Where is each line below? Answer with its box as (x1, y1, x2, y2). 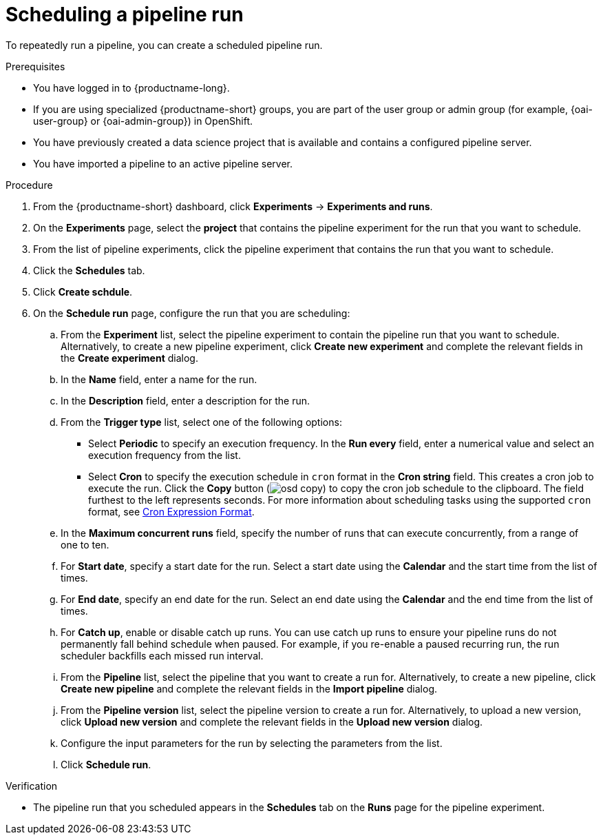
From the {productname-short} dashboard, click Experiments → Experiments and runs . (33, 200, 433, 212)
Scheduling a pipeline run (6, 3, 244, 26)
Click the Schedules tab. (33, 264, 145, 276)
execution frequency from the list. (88, 449, 241, 461)
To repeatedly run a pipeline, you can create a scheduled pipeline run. (6, 39, 323, 51)
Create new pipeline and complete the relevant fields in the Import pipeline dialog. (61, 682, 437, 695)
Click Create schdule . (33, 285, 133, 298)
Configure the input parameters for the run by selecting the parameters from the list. (61, 737, 443, 749)
